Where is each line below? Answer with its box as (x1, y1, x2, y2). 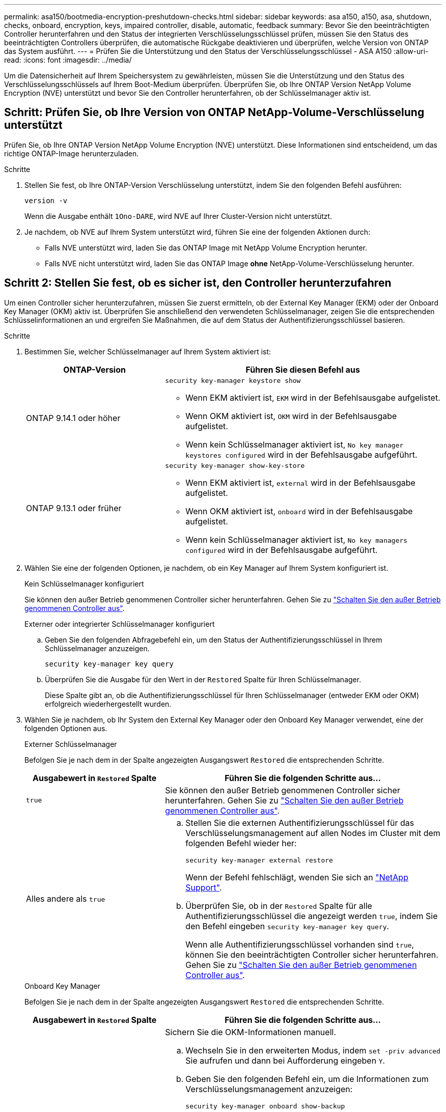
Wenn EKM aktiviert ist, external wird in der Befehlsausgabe (185, 477, 415, 488)
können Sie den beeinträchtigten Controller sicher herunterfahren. (185, 949, 438, 960)
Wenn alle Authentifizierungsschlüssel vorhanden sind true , (185, 939, 414, 950)
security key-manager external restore (185, 856, 333, 864)
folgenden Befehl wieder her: (185, 838, 297, 848)
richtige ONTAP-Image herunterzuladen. (4, 149, 139, 158)
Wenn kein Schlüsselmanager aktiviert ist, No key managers (185, 534, 408, 545)
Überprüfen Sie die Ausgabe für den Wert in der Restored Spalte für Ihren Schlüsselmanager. (45, 675, 361, 684)
